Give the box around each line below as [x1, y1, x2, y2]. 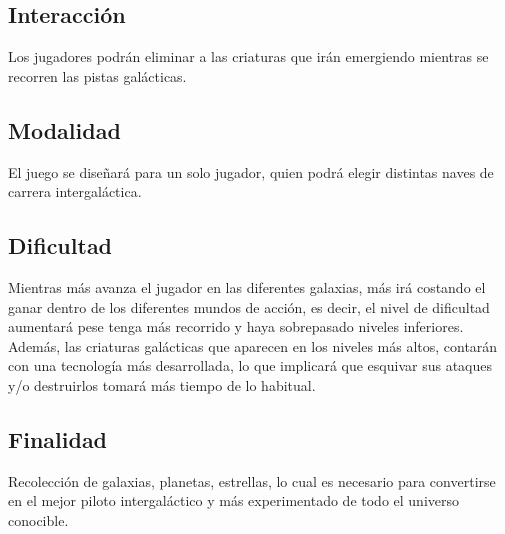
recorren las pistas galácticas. [8, 65, 187, 86]
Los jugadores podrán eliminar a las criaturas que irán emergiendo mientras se [8, 46, 489, 67]
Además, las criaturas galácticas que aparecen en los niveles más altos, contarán [8, 335, 498, 356]
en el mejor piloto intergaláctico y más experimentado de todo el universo [8, 490, 460, 511]
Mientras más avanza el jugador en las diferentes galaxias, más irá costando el [8, 276, 486, 297]
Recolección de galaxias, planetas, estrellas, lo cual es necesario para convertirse [8, 470, 496, 491]
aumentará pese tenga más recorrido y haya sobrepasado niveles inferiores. [8, 316, 464, 337]
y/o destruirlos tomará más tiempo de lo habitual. [8, 374, 316, 395]
